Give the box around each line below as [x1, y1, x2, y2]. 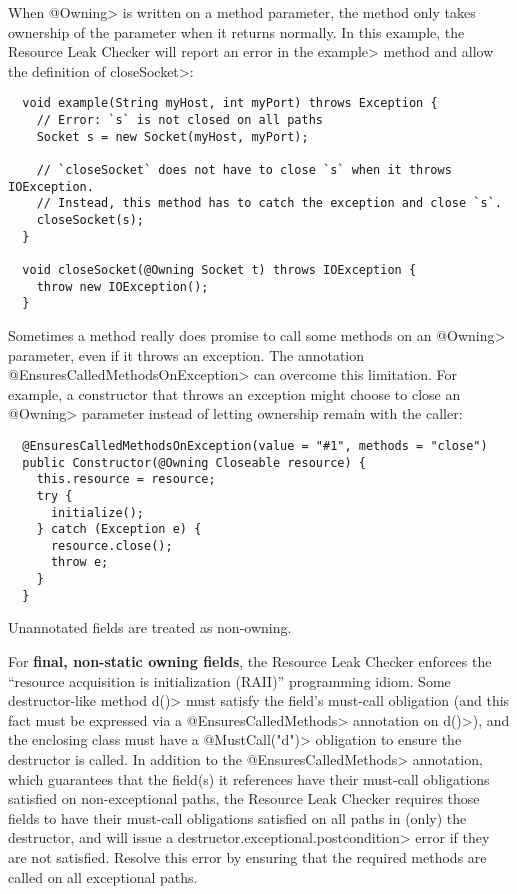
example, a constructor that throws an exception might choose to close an [8, 383, 461, 404]
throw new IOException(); [36, 279, 209, 294]
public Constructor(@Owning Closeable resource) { [22, 455, 366, 470]
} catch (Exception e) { [36, 522, 202, 537]
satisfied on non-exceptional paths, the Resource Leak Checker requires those [8, 788, 480, 809]
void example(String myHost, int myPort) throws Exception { [22, 96, 438, 111]
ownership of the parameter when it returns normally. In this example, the [8, 21, 465, 42]
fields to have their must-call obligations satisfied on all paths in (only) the [8, 807, 467, 828]
